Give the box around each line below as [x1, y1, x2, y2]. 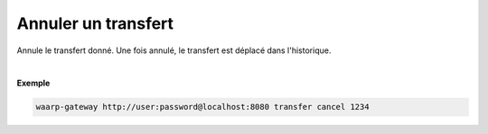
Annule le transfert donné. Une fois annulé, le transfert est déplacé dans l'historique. [16, 45, 332, 56]
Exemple [16, 77, 51, 89]
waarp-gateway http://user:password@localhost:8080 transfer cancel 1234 [35, 102, 370, 112]
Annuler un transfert [16, 13, 174, 33]
